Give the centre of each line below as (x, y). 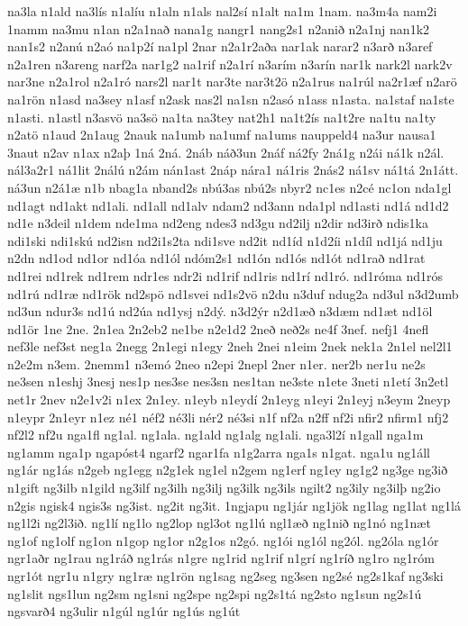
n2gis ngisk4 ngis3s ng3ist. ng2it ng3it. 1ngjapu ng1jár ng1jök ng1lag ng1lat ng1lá (234, 505)
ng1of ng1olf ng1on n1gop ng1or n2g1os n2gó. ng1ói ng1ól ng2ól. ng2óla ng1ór (223, 540)
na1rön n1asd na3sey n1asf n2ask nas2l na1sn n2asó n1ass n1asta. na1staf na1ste (231, 99)
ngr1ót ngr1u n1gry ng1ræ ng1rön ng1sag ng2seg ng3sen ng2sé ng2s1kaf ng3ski (225, 576)
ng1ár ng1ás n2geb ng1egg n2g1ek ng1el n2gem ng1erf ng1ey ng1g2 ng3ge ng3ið (228, 470)
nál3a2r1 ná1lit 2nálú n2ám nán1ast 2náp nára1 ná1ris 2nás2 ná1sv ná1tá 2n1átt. (233, 170)
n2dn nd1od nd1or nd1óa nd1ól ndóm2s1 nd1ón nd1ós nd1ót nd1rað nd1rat (216, 258)
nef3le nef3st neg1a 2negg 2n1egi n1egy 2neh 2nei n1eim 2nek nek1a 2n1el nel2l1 (230, 346)
